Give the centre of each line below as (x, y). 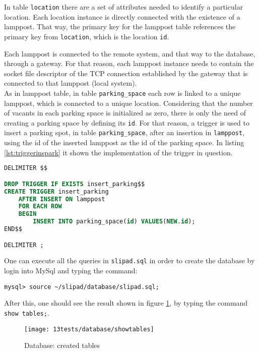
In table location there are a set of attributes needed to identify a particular (124, 7)
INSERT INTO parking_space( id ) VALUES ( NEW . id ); (114, 222)
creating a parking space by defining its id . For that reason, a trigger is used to (127, 122)
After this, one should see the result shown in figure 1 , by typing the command (126, 303)
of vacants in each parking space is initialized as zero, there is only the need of (125, 113)
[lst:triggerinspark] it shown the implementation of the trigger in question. (118, 152)
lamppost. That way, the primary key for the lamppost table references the (120, 26)
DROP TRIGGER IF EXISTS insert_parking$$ (75, 184)
